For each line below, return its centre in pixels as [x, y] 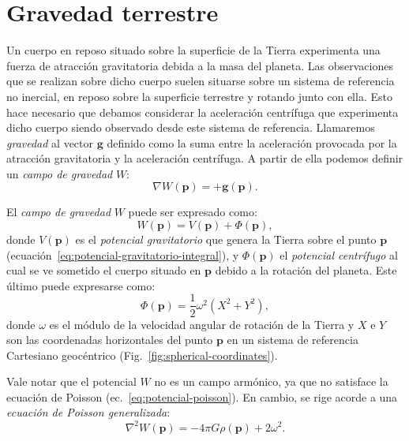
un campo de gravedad [60, 173]
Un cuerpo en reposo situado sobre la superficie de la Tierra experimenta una [193, 50]
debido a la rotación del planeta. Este [306, 270]
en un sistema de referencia [293, 340]
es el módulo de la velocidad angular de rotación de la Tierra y [202, 324]
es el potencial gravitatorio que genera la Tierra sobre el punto [226, 239]
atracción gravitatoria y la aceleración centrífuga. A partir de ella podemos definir [205, 158]
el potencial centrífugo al [339, 254]
